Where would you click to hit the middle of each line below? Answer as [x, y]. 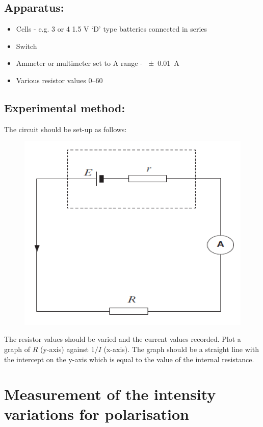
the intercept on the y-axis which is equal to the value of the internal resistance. [129, 359]
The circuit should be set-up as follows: [65, 129]
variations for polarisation [97, 414]
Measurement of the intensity [110, 394]
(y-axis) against [64, 349]
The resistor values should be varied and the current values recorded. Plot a [123, 339]
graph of [17, 349]
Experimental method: [65, 107]
